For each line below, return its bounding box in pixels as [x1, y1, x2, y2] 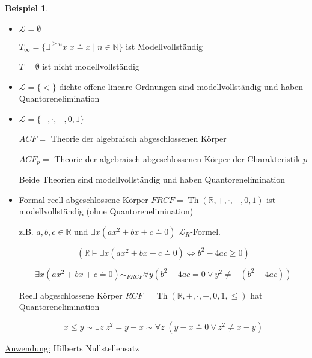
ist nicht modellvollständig [42, 60, 139, 73]
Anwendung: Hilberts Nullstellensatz [5, 341, 139, 354]
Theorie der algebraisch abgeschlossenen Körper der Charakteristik [54, 152, 301, 165]
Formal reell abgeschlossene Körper [19, 193, 148, 205]
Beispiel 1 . [5, 2, 49, 14]
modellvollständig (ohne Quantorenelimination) [19, 205, 194, 217]
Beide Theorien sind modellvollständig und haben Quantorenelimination [19, 173, 286, 186]
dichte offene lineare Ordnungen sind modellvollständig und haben [59, 80, 304, 93]
